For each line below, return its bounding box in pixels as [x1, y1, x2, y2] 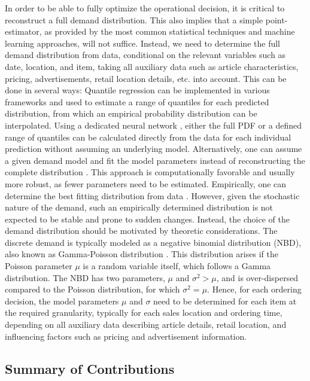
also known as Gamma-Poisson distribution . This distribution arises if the [5, 248, 278, 260]
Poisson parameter [5, 260, 72, 272]
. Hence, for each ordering [207, 283, 302, 295]
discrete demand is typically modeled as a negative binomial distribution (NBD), [5, 236, 302, 248]
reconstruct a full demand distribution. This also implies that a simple [5, 13, 263, 26]
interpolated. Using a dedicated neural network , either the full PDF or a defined [5, 118, 302, 131]
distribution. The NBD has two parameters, [5, 271, 165, 284]
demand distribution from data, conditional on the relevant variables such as [5, 48, 286, 61]
